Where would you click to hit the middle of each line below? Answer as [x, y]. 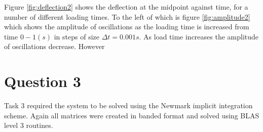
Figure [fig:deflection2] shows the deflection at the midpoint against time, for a [126, 7]
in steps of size [77, 36]
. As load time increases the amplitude [199, 36]
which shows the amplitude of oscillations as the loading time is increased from [127, 27]
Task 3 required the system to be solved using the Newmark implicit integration [128, 105]
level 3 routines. [29, 125]
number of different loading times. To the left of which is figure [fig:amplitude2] [127, 16]
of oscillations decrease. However [54, 46]
